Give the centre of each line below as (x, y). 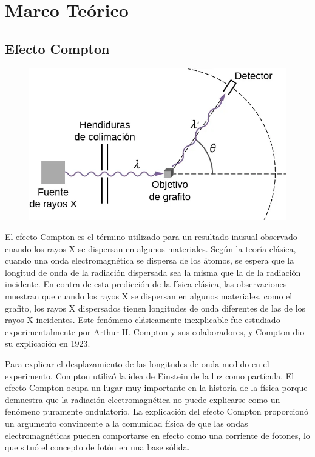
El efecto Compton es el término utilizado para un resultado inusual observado (151, 237)
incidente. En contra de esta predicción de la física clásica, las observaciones (146, 284)
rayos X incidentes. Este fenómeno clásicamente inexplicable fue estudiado (143, 320)
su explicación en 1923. (48, 343)
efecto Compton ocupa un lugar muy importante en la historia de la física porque (156, 388)
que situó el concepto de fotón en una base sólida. (97, 447)
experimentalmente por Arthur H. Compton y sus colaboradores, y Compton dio (155, 331)
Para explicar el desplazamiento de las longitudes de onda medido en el (137, 364)
